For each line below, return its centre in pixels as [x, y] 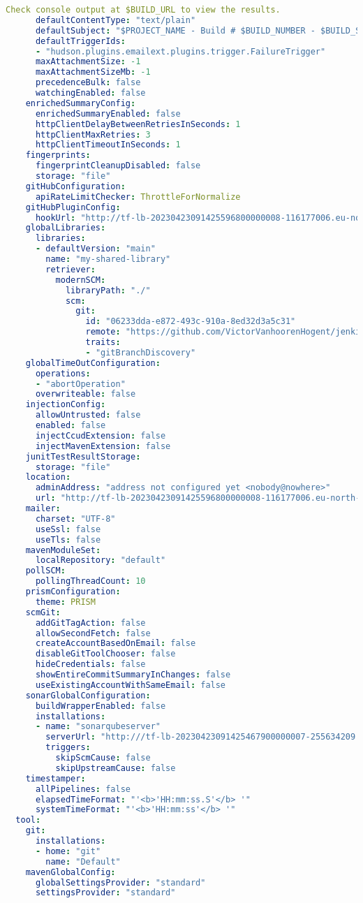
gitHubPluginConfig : [73, 207]
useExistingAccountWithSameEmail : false [131, 685]
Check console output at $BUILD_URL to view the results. [143, 10]
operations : [63, 373]
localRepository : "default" [101, 560]
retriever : [71, 269]
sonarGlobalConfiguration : [88, 695]
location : [48, 477]
